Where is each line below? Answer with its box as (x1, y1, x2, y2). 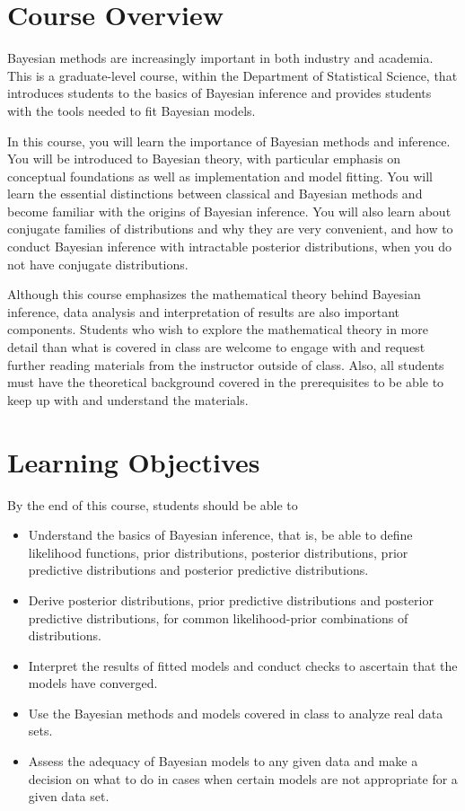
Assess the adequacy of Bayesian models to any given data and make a (28, 752, 418, 771)
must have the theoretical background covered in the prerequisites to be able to (7, 373, 444, 392)
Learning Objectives (7, 443, 260, 480)
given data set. (28, 787, 110, 806)
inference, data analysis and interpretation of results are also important (7, 302, 399, 321)
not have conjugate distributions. (7, 254, 189, 273)
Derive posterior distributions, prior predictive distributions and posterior (28, 590, 434, 609)
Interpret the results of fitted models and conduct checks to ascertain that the (28, 656, 458, 674)
